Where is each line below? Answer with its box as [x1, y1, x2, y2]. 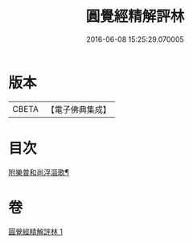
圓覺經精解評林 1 [8, 226, 63, 236]
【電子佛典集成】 [46, 104, 111, 115]
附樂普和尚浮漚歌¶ [8, 167, 70, 177]
